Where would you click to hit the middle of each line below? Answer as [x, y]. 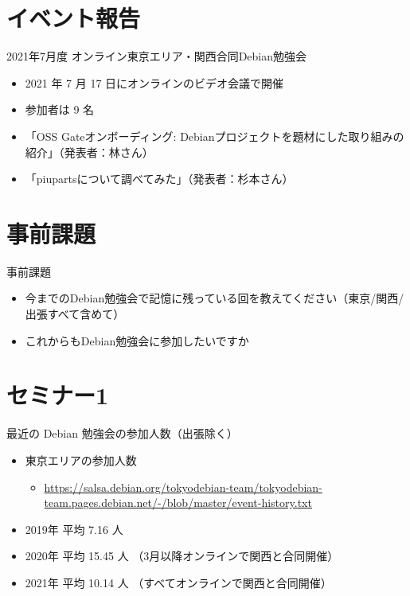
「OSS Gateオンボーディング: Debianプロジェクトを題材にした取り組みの [215, 136]
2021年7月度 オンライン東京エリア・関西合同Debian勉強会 [157, 56]
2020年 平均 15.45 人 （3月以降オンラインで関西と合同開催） [182, 556]
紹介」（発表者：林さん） [89, 152]
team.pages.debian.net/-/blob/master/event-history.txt [178, 503]
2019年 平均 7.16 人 [74, 529]
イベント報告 [74, 18]
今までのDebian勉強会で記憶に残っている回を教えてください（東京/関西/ [215, 298]
